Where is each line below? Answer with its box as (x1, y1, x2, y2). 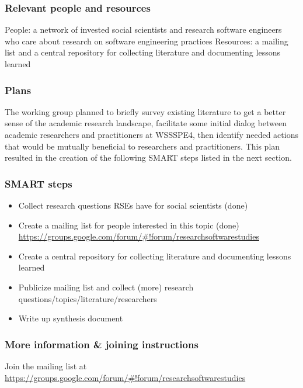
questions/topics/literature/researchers (18, 292, 157, 304)
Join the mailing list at (5, 359, 87, 372)
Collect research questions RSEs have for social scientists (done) (18, 199, 248, 211)
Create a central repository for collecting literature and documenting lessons (18, 250, 291, 262)
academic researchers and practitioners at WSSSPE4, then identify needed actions (5, 129, 298, 140)
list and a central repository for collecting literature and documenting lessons (5, 46, 280, 58)
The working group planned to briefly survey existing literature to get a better (5, 105, 286, 117)
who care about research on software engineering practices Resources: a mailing (5, 34, 288, 47)
